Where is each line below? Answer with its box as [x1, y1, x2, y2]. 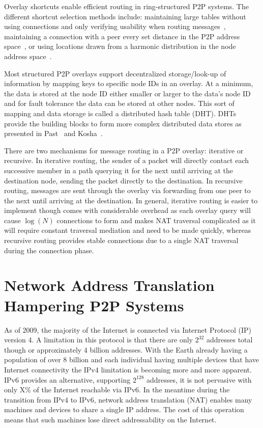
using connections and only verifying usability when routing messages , [4, 21, 226, 32]
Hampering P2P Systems [4, 295, 184, 315]
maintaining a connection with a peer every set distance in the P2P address [4, 31, 240, 41]
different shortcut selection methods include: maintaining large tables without [4, 11, 246, 21]
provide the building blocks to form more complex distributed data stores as [4, 118, 242, 128]
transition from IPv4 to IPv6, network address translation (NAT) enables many [4, 394, 252, 405]
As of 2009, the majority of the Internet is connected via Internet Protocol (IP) [4, 324, 252, 335]
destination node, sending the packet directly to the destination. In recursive [4, 175, 243, 185]
